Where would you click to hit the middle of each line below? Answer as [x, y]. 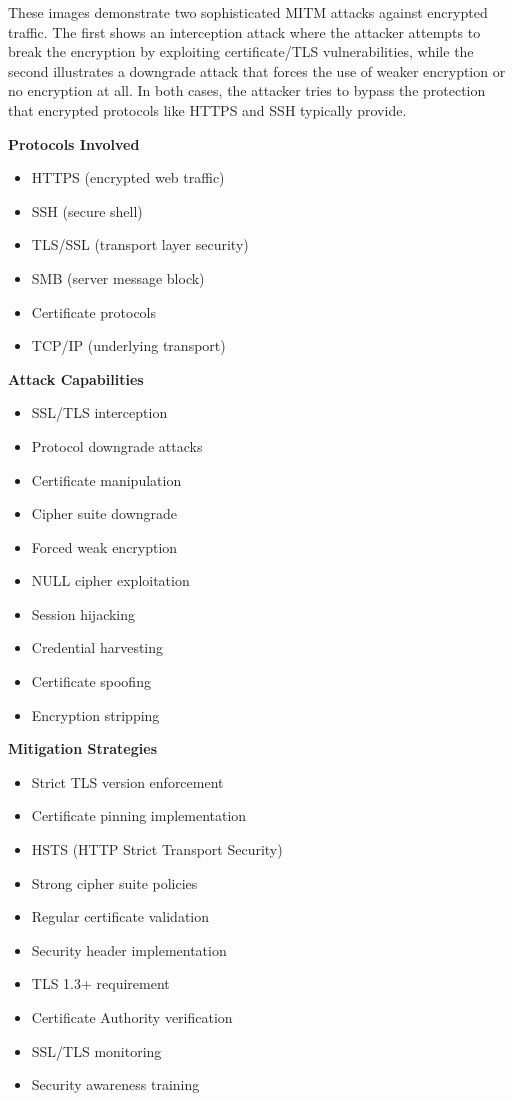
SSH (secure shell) [87, 210]
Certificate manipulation [106, 479]
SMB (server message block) [118, 277]
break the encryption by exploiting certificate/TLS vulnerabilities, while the [241, 51]
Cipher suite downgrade [104, 513]
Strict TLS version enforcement [127, 781]
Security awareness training [115, 1084]
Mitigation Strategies [82, 748]
